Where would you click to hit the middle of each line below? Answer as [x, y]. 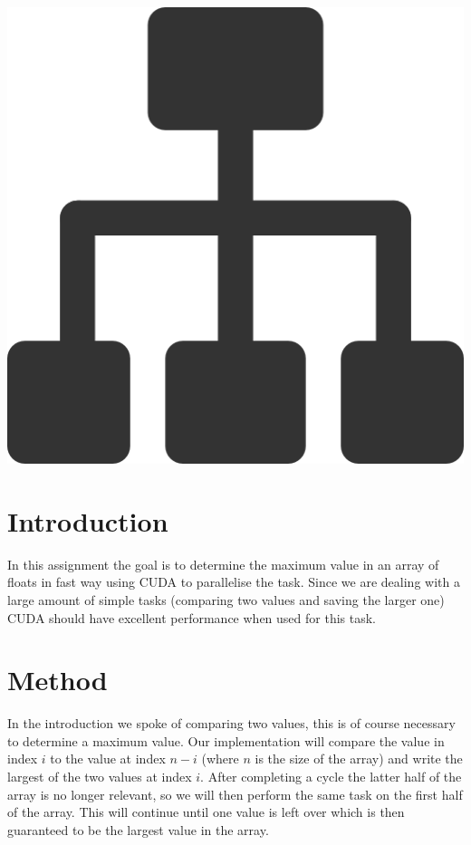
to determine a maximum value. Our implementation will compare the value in [226, 740]
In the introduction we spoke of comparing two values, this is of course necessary [231, 723]
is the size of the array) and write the [359, 759]
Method [58, 680]
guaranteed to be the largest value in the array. [138, 829]
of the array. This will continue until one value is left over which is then [206, 812]
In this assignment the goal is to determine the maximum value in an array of [223, 564]
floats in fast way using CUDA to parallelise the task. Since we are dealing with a [234, 582]
